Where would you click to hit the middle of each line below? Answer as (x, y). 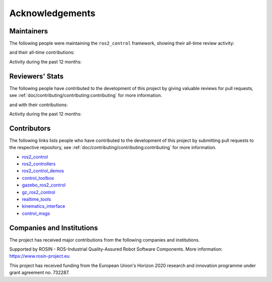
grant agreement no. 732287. (40, 272)
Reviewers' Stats (37, 76)
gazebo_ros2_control (44, 185)
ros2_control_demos (43, 171)
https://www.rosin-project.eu (40, 256)
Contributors (30, 128)
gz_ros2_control (39, 192)
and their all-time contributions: (42, 53)
